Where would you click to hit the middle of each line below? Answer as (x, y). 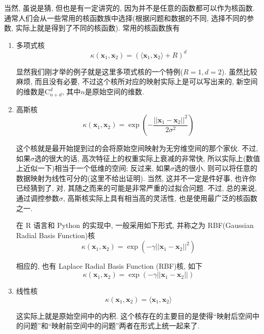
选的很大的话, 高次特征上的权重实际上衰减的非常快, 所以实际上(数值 (147, 158)
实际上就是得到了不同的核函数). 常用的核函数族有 (98, 28)
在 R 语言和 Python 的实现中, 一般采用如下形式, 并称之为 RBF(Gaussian (135, 225)
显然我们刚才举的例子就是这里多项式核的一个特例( (100, 71)
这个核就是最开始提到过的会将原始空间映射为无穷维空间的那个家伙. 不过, (137, 148)
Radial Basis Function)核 (56, 235)
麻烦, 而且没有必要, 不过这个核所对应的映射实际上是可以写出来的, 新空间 (137, 81)
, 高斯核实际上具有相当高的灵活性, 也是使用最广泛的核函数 (160, 198)
